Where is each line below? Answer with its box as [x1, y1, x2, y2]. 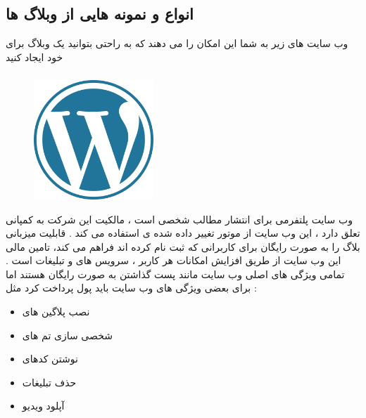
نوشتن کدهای [22, 351, 78, 366]
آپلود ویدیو [22, 398, 65, 413]
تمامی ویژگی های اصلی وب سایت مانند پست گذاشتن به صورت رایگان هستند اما [6, 266, 345, 281]
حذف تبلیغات [22, 374, 77, 389]
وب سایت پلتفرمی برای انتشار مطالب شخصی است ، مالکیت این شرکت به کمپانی [6, 211, 353, 226]
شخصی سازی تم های [22, 327, 113, 342]
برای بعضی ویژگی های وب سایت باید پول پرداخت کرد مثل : [6, 280, 257, 295]
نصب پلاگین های [22, 304, 90, 319]
